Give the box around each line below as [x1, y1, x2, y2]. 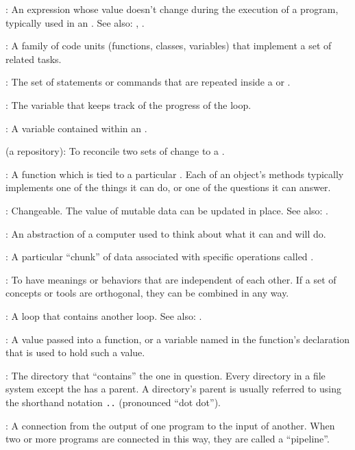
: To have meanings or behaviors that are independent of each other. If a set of [5, 272, 336, 286]
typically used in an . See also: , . [5, 15, 145, 29]
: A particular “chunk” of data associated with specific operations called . [5, 249, 314, 264]
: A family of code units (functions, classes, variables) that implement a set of [5, 38, 332, 53]
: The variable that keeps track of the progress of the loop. [5, 97, 252, 112]
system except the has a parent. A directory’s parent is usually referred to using [5, 382, 342, 396]
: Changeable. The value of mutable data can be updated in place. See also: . [5, 203, 329, 217]
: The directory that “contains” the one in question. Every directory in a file [5, 368, 326, 382]
